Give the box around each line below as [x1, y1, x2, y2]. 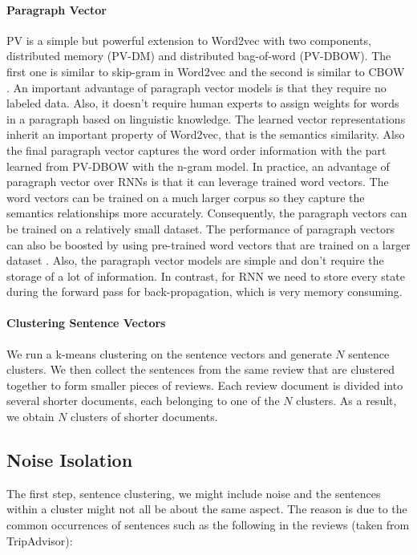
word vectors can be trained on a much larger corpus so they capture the [6, 188, 365, 205]
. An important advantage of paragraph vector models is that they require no [6, 79, 387, 95]
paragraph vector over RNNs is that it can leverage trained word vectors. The [6, 173, 389, 190]
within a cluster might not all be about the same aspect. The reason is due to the [6, 500, 407, 517]
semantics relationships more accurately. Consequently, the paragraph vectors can [6, 205, 407, 221]
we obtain [6, 408, 55, 425]
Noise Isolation [6, 448, 133, 472]
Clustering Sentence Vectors [6, 314, 166, 331]
